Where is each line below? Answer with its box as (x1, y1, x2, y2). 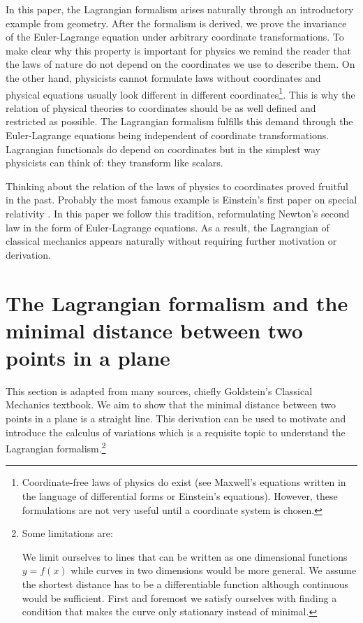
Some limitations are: (22, 526, 113, 540)
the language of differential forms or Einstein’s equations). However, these (22, 489, 338, 503)
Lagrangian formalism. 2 (6, 439, 106, 455)
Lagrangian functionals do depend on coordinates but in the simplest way (6, 141, 320, 156)
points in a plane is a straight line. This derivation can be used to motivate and (6, 411, 346, 426)
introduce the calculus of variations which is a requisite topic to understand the (6, 424, 346, 439)
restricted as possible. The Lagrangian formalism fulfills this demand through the (6, 114, 353, 129)
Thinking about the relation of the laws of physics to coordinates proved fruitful (6, 178, 348, 193)
